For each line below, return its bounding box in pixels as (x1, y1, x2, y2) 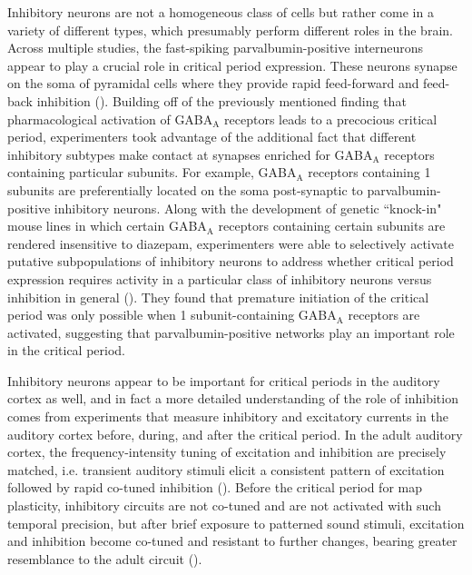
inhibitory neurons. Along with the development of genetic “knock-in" (54, 198, 442, 217)
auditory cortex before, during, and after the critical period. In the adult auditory (7, 424, 463, 443)
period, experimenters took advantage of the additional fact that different (7, 127, 417, 146)
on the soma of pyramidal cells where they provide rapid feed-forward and (7, 74, 419, 93)
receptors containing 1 (308, 163, 431, 182)
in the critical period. (7, 341, 125, 360)
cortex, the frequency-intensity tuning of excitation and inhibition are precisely (7, 442, 447, 461)
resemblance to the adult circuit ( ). (7, 549, 202, 568)
